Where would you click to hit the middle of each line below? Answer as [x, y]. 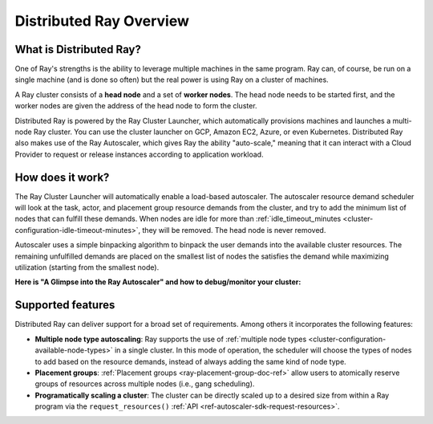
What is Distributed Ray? [78, 49]
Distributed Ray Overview [102, 21]
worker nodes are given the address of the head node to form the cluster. [136, 106]
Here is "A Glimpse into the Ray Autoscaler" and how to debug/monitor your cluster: [158, 282]
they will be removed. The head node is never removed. [234, 230]
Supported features [65, 305]
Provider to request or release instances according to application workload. [139, 154]
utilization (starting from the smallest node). [87, 267]
